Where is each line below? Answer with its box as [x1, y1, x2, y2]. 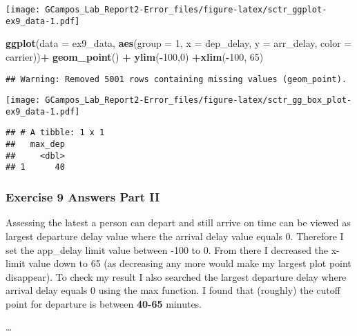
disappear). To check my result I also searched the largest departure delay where [6, 269, 347, 284]
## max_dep [6, 139, 65, 150]
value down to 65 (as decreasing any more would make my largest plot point [28, 256, 351, 270]
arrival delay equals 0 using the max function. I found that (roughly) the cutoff [6, 283, 340, 297]
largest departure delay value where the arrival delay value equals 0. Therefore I [6, 228, 344, 243]
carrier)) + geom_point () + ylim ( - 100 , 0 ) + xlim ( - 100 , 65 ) [6, 49, 264, 63]
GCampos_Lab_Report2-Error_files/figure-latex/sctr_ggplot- [45, 5, 327, 14]
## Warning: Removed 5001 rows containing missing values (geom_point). [6, 74, 347, 84]
